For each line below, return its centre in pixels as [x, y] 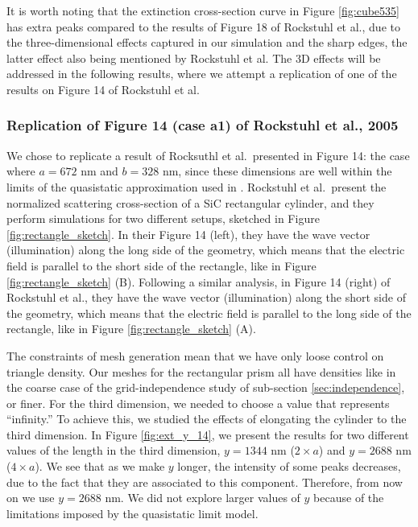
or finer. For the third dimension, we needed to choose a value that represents [198, 403]
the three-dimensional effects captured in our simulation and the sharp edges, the [207, 42]
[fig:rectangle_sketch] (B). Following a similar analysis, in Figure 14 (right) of [199, 281]
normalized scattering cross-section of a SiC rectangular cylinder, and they [190, 202]
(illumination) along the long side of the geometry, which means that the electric [206, 250]
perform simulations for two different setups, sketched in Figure [163, 218]
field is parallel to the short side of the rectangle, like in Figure [161, 265]
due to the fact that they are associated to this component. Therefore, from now [205, 482]
